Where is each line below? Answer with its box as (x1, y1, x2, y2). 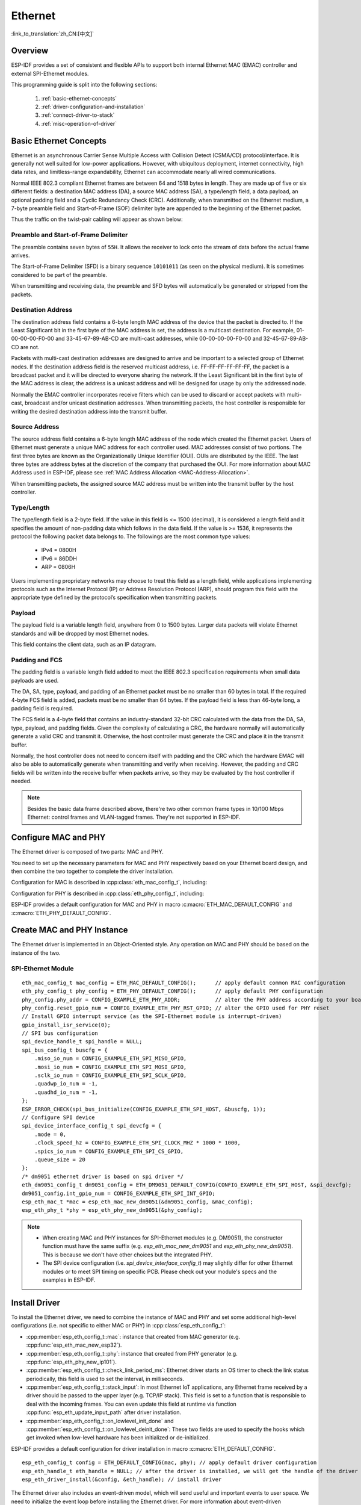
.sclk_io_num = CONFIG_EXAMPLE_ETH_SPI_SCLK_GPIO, (34, 1072, 187, 1079)
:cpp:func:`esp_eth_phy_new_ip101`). (26, 1358, 117, 1365)
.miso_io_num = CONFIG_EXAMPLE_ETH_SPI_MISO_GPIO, (34, 1055, 187, 1062)
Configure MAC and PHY (11, 833, 106, 843)
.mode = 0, (34, 1131, 67, 1138)
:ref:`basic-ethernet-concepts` (41, 95, 117, 102)
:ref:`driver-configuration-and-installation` (41, 103, 146, 111)
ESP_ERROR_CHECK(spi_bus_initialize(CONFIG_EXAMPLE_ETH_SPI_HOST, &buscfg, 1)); (22, 1105, 267, 1112)
